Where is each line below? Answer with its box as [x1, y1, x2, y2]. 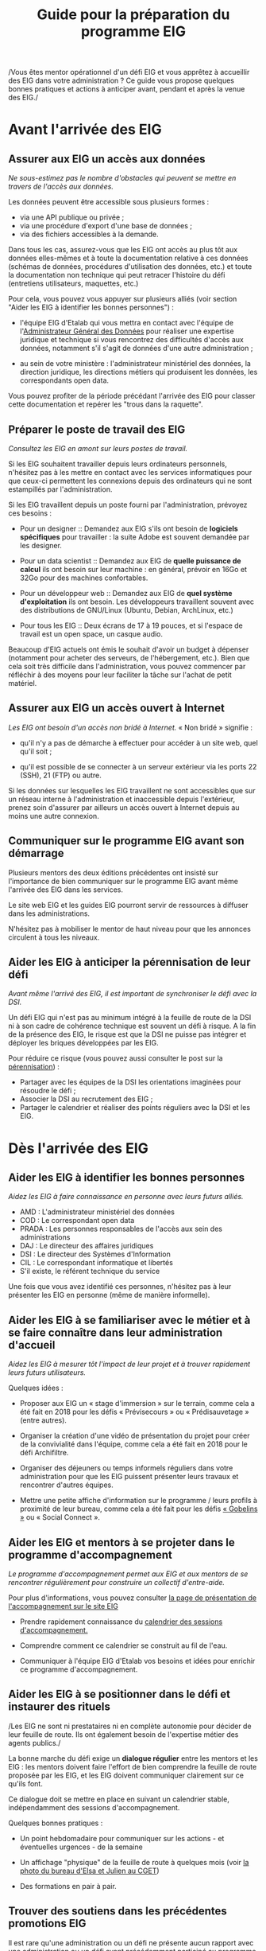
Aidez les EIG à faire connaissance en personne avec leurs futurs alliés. [8, 1192, 244, 1201]
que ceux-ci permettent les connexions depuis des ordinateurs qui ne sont [8, 476, 253, 485]
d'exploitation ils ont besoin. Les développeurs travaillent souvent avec [19, 597, 255, 606]
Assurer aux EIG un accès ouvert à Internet [8, 702, 225, 715]
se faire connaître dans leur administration [8, 1326, 223, 1339]
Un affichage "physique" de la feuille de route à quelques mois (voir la [19, 1857, 249, 1867]
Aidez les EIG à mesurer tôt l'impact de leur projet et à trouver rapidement [8, 1359, 251, 1369]
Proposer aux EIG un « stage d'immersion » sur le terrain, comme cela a [19, 1399, 256, 1408]
